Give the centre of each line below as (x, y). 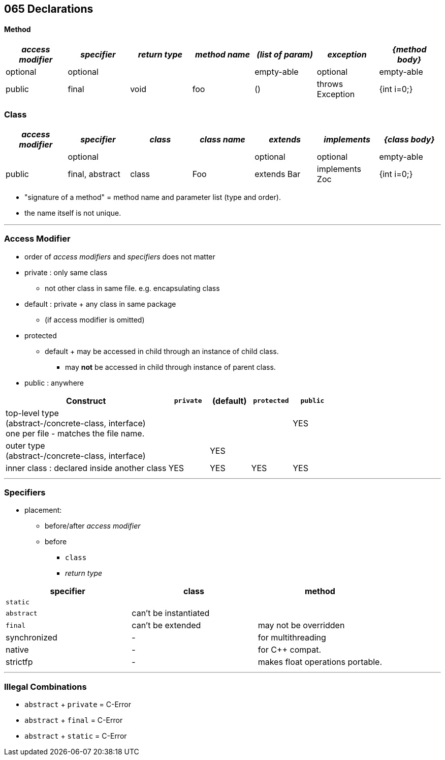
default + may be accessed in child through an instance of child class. (162, 351)
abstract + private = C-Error (78, 705)
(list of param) (285, 55)
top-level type (32, 413)
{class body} (409, 139)
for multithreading (292, 638)
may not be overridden (301, 625)
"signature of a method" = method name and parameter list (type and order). (153, 197)
